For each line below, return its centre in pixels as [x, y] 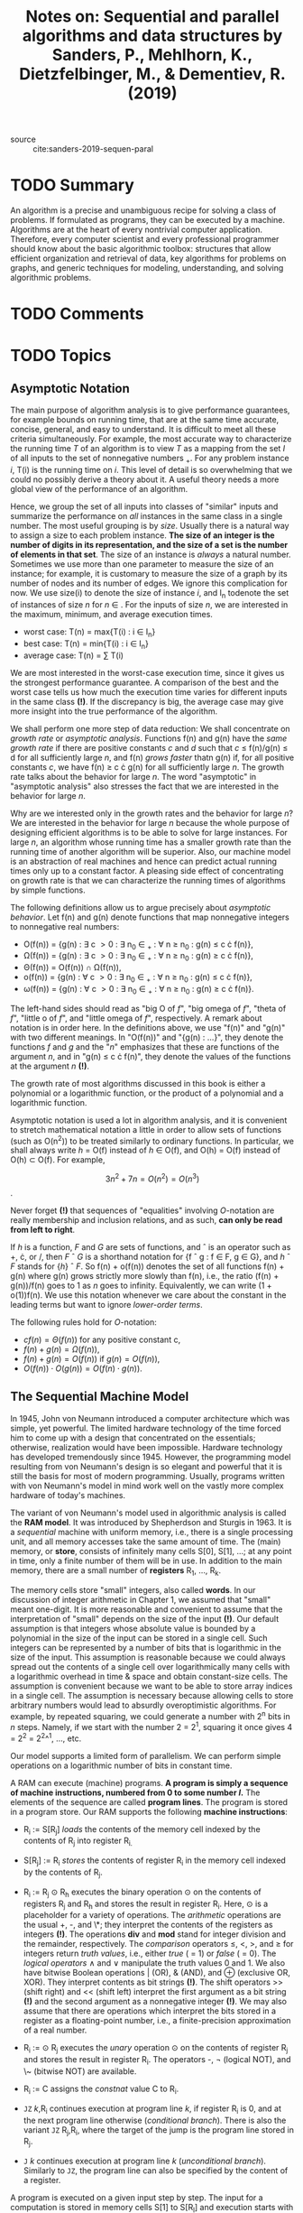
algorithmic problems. [51, 278]
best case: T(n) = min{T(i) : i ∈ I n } [86, 644]
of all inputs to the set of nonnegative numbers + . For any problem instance [150, 459]
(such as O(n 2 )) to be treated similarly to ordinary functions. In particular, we [152, 1140]
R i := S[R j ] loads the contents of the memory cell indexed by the [142, 1830]
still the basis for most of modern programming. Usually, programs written [147, 1476]
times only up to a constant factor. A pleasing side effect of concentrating [147, 870]
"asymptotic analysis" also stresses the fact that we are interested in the [145, 786]
